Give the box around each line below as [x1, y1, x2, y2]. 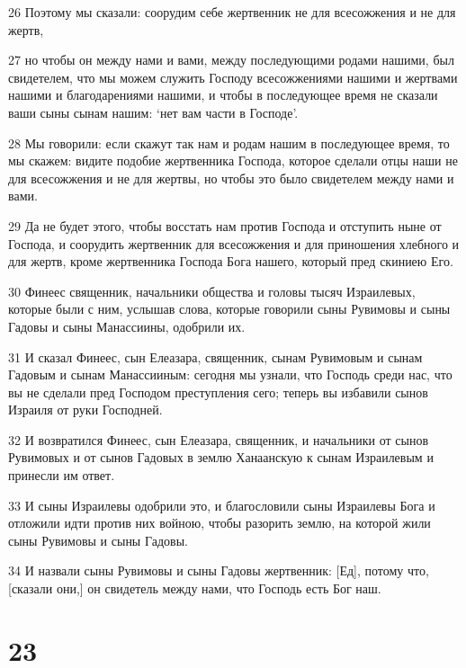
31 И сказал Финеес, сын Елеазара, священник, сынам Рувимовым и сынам [8, 347, 423, 366]
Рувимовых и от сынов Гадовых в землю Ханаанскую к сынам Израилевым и [8, 448, 434, 467]
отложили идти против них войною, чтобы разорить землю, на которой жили [8, 513, 431, 532]
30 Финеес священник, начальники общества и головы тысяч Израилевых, [8, 281, 416, 300]
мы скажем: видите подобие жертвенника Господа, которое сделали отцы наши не [8, 151, 458, 170]
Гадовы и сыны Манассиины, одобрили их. [8, 316, 246, 335]
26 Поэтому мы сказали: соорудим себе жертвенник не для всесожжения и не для [8, 3, 456, 21]
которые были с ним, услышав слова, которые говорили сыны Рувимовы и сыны [8, 299, 451, 318]
